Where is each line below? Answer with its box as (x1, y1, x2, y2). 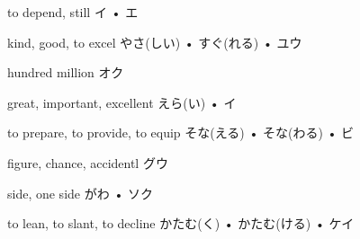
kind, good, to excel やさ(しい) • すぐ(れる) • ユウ (7, 32, 302, 51)
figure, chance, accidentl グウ (7, 153, 168, 172)
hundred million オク (7, 63, 124, 82)
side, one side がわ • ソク (7, 183, 153, 202)
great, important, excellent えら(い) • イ (7, 93, 237, 111)
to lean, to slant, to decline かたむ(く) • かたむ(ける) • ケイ (7, 214, 355, 233)
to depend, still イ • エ (7, 3, 139, 21)
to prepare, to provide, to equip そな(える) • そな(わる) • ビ (7, 123, 355, 142)
